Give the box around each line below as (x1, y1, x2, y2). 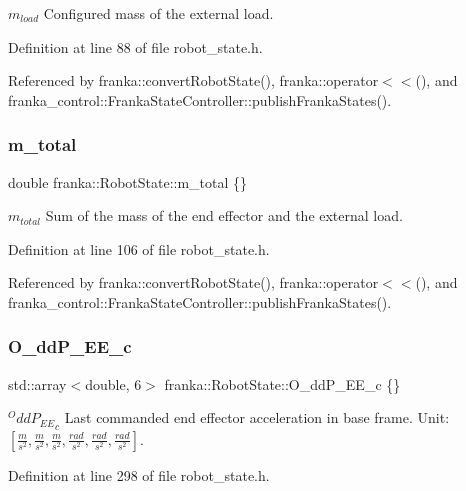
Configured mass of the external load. (43, 3, 274, 23)
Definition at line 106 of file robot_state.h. (8, 238, 270, 259)
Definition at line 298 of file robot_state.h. (8, 464, 270, 485)
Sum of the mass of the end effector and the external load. (45, 205, 403, 226)
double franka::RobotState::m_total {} (8, 171, 248, 192)
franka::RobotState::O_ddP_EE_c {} (164, 373, 401, 394)
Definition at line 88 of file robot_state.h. (8, 36, 263, 57)
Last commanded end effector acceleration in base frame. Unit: (64, 407, 450, 428)
